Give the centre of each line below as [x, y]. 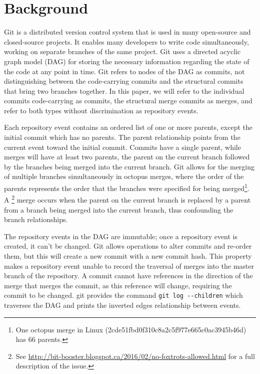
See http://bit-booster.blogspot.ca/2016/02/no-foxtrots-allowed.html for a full [135, 356]
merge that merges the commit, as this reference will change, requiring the [118, 285]
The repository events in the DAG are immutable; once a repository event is [121, 236]
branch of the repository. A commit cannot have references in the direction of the [128, 275]
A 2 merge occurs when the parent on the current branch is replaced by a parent [127, 199]
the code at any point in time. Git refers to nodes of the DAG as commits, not [124, 71]
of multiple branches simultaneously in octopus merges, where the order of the [124, 176]
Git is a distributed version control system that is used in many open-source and [127, 32]
